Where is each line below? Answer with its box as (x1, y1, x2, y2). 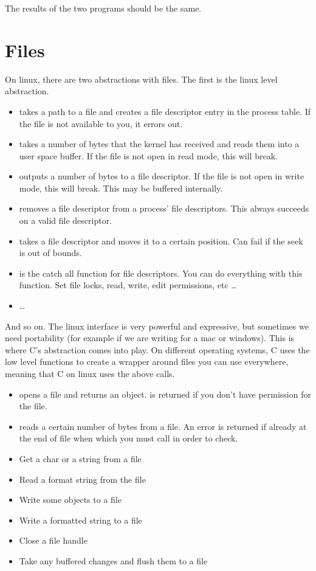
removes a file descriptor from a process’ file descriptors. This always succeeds (19, 202, 309, 215)
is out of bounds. (19, 246, 82, 259)
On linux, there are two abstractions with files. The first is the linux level (5, 72, 278, 85)
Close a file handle (19, 534, 88, 547)
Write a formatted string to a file (19, 513, 142, 526)
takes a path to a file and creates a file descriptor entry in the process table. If (19, 105, 311, 117)
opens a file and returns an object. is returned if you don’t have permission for (19, 387, 311, 400)
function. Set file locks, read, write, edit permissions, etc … (19, 279, 237, 291)
